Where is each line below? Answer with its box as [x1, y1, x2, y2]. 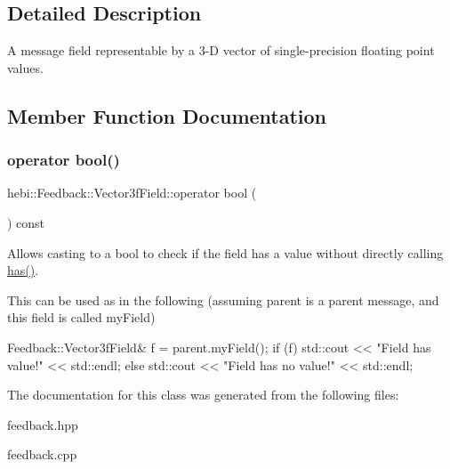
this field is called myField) [7, 308, 156, 327]
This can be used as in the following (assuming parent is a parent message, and [7, 290, 439, 309]
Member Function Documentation [7, 101, 327, 129]
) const [7, 213, 45, 231]
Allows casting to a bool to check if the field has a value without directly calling [7, 243, 444, 262]
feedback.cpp [7, 445, 77, 464]
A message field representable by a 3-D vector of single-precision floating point [7, 41, 435, 60]
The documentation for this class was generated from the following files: [7, 385, 399, 404]
